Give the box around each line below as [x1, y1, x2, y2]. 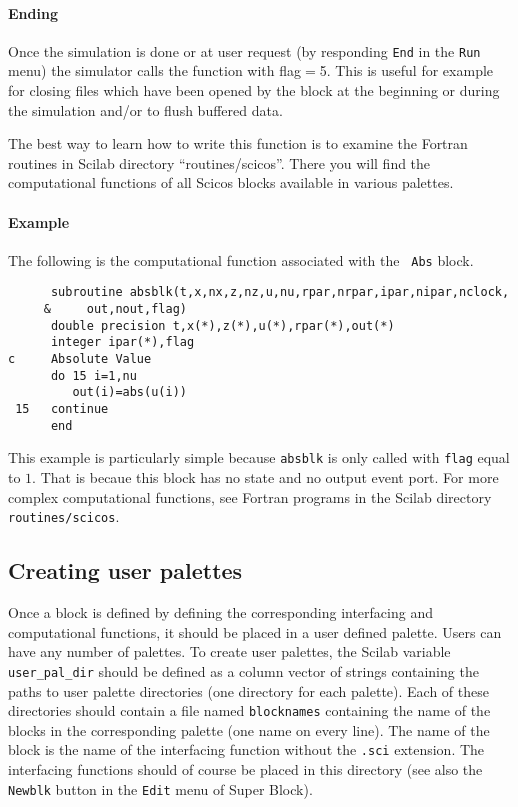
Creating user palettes [8, 555, 243, 586]
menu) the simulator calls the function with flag [8, 60, 302, 81]
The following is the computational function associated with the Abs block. [8, 249, 474, 270]
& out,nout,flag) [43, 302, 187, 317]
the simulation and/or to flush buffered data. [8, 99, 283, 120]
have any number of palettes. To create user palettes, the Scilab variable [8, 641, 451, 662]
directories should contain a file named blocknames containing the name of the [8, 700, 491, 721]
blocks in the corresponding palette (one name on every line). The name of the [8, 719, 490, 740]
